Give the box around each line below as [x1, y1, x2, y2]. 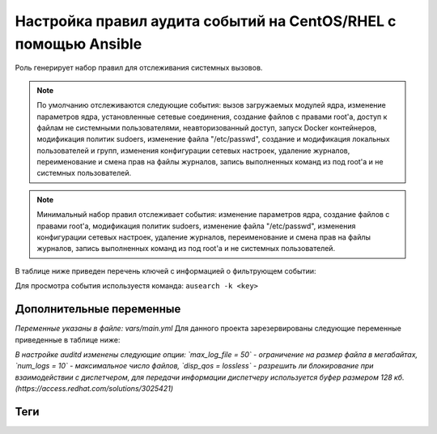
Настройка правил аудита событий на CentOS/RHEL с [15, 12, 397, 30]
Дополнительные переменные [15, 302, 181, 316]
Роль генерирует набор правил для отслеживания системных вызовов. [15, 63, 263, 73]
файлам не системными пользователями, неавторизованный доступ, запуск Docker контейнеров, [36, 122, 377, 133]
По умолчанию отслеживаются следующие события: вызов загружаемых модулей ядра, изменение [36, 100, 386, 110]
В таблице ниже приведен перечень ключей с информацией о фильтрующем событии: [15, 266, 316, 275]
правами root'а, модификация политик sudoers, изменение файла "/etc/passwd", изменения [36, 221, 356, 231]
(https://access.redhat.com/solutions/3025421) [15, 384, 174, 394]
